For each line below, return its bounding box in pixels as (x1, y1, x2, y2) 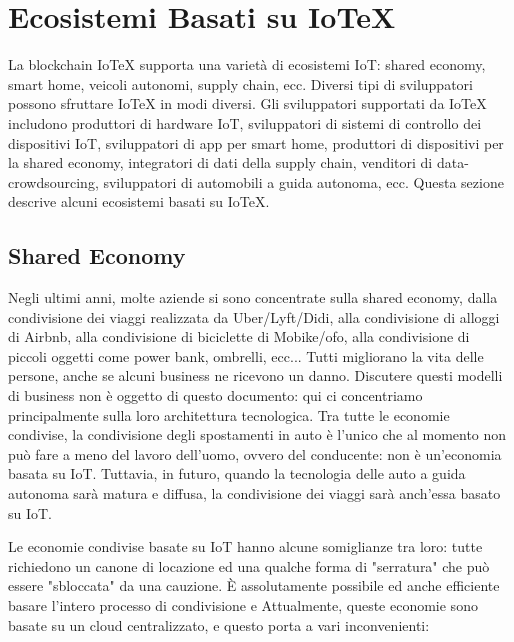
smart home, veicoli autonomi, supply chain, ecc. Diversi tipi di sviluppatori (8, 73, 473, 94)
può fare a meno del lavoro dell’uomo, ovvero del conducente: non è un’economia (8, 443, 502, 464)
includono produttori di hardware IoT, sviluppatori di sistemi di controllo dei (8, 112, 482, 133)
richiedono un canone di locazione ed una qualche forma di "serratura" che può (8, 555, 490, 576)
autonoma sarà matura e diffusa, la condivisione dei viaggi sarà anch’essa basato (8, 483, 501, 504)
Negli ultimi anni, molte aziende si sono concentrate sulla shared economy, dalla (8, 287, 498, 308)
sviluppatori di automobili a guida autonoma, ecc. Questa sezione (103, 171, 504, 192)
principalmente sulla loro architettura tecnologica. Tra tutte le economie (8, 404, 450, 425)
